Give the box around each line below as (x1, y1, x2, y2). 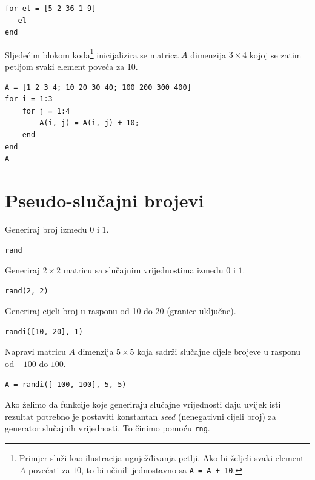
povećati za (28, 463, 70, 476)
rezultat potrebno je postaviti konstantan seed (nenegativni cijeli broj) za (5, 410, 276, 422)
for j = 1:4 (22, 106, 70, 115)
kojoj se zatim (249, 48, 302, 61)
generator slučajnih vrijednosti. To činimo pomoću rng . (5, 422, 210, 434)
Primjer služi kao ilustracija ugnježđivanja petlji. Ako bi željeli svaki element (19, 451, 304, 464)
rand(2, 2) (5, 286, 48, 295)
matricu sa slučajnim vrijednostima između (63, 264, 224, 276)
